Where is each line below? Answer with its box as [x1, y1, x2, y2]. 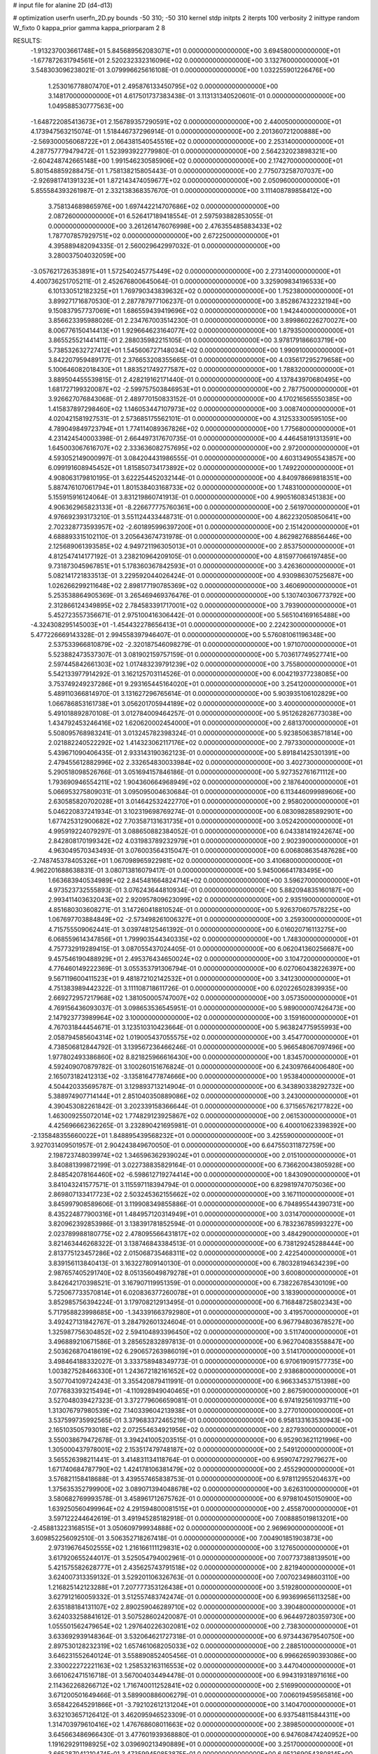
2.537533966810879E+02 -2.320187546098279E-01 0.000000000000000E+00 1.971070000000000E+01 [48, 641, 357, 649]
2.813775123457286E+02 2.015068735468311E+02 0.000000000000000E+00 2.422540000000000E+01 [48, 1249, 357, 1257]
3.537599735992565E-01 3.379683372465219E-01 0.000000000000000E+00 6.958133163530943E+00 [48, 1416, 353, 1424]
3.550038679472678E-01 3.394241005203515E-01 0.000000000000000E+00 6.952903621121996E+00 [48, 1435, 352, 1444]
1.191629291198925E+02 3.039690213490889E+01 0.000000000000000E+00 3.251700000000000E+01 [48, 1740, 353, 1748]
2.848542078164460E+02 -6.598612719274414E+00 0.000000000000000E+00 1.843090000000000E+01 [48, 1170, 360, 1179]
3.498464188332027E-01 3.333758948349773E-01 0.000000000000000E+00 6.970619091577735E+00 [48, 1357, 353, 1365]
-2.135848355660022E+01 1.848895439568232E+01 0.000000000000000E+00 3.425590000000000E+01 [30, 1131, 344, 1139]
